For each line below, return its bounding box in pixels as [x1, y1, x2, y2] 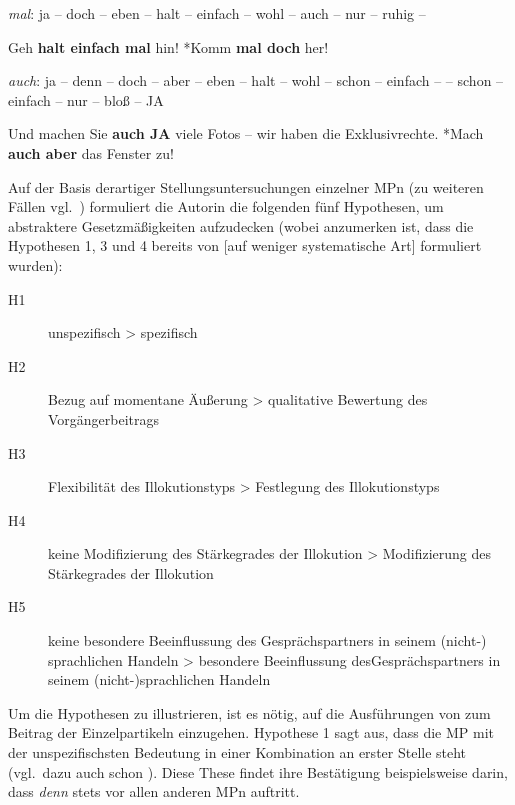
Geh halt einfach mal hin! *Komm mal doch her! [8, 36, 329, 57]
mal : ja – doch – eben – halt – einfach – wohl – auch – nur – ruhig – [8, 3, 426, 23]
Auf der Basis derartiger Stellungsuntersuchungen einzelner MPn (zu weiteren [8, 176, 484, 197]
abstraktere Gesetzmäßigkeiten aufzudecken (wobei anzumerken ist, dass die [8, 215, 474, 236]
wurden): [8, 254, 63, 275]
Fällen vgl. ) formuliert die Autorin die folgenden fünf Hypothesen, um [8, 196, 444, 217]
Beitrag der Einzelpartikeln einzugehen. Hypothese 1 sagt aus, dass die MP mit [8, 722, 495, 743]
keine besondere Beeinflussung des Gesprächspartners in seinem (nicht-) [48, 630, 487, 651]
